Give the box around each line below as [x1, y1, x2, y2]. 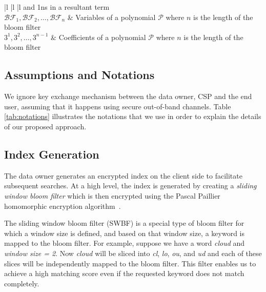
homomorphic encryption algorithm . [4, 200, 121, 211]
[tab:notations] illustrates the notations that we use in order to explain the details [4, 111, 261, 122]
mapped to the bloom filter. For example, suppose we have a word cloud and [4, 238, 245, 248]
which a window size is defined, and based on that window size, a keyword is [4, 227, 244, 238]
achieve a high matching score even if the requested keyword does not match [4, 268, 244, 279]
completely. [4, 278, 39, 288]
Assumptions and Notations [4, 67, 155, 83]
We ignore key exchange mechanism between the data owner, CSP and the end [4, 91, 252, 102]
